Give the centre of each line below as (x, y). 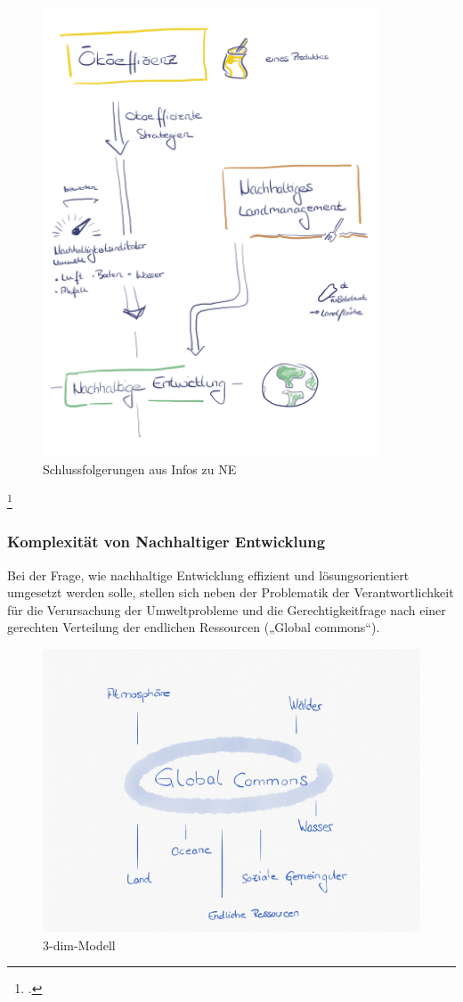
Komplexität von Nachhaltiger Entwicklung (167, 542)
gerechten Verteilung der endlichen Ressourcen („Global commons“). (194, 627)
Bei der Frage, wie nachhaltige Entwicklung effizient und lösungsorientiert (208, 575)
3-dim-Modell (79, 945)
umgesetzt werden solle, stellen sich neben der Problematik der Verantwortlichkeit (231, 592)
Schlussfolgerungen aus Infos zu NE (140, 468)
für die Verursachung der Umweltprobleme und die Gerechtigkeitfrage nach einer (227, 609)
